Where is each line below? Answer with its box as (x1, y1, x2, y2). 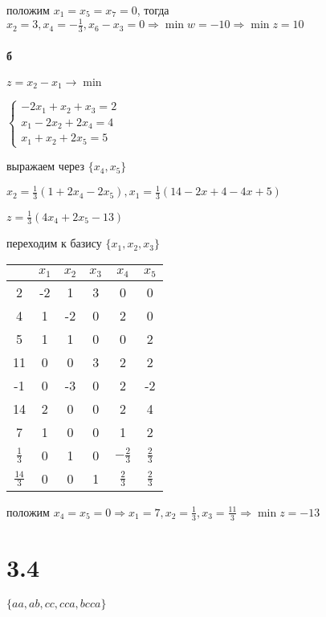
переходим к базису (6, 235, 102, 251)
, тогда (137, 2, 169, 18)
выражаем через (6, 157, 85, 174)
